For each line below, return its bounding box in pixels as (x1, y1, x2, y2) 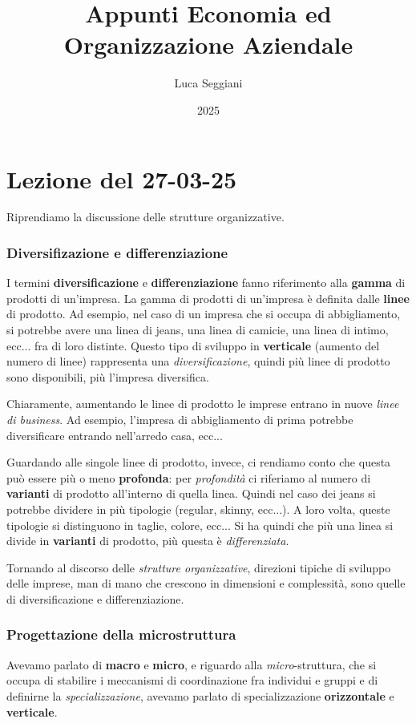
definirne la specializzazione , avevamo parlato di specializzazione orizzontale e (6, 687, 394, 704)
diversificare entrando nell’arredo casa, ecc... (6, 426, 223, 443)
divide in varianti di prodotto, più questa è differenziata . (6, 532, 289, 549)
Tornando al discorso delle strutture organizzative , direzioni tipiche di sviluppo (6, 559, 391, 576)
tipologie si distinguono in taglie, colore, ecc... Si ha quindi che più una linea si (6, 516, 394, 533)
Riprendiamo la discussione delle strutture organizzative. (6, 208, 285, 225)
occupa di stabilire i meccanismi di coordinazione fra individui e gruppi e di (6, 672, 378, 689)
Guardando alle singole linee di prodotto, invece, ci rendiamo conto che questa (6, 454, 391, 471)
